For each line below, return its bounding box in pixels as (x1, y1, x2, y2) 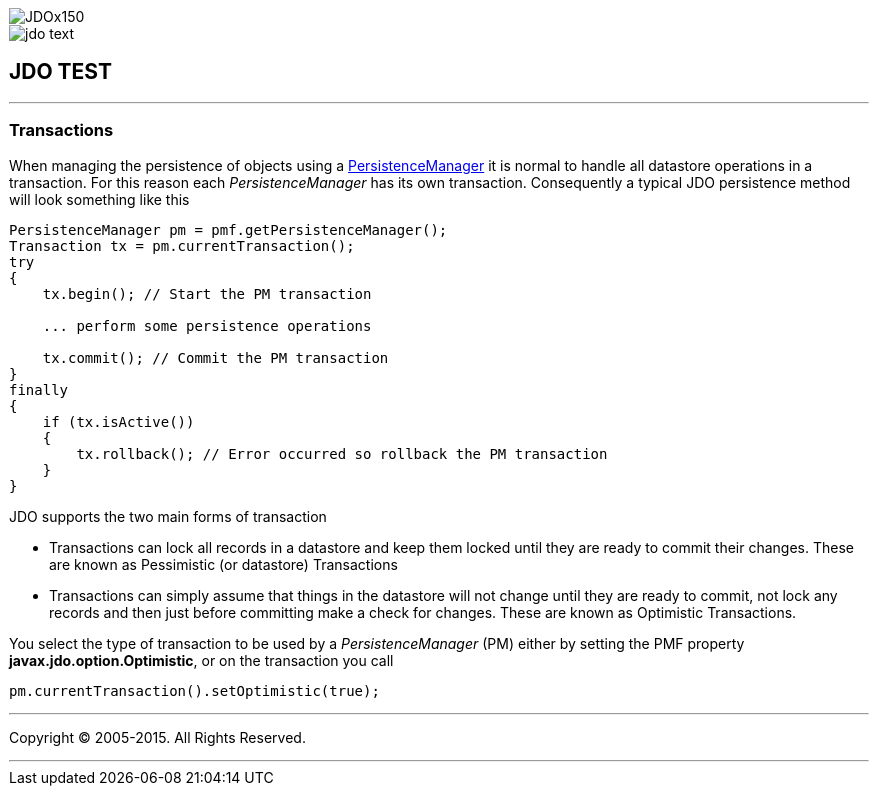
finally (9, 381, 69, 398)
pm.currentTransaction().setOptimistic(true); (9, 682, 380, 699)
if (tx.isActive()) (42, 413, 195, 430)
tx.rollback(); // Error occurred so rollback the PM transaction (76, 445, 608, 462)
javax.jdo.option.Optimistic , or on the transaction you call (9, 651, 394, 669)
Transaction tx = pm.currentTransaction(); (9, 237, 355, 254)
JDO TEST (9, 59, 112, 85)
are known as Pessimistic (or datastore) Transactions (49, 555, 398, 573)
